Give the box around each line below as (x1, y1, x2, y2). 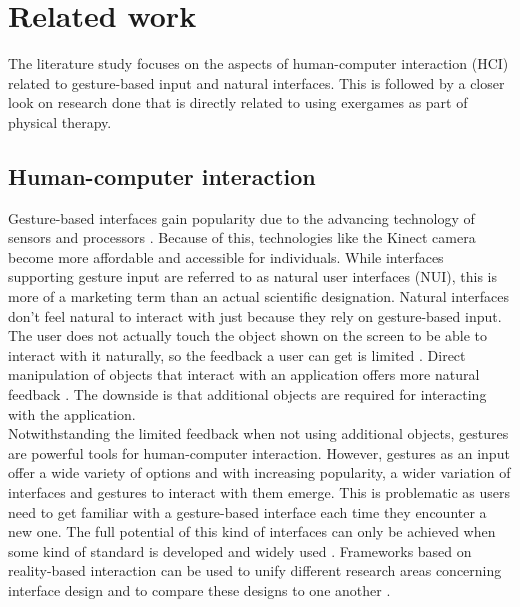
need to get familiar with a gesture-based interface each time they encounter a (8, 501, 487, 522)
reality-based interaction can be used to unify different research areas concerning (8, 560, 502, 581)
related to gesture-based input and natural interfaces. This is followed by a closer (8, 72, 505, 93)
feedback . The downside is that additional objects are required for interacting (8, 384, 487, 405)
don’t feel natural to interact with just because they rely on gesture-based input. (8, 305, 502, 326)
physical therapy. (8, 111, 112, 132)
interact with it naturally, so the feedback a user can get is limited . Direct (8, 344, 466, 365)
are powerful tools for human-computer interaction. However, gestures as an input (8, 442, 510, 463)
